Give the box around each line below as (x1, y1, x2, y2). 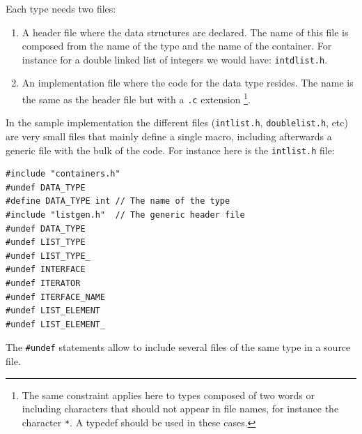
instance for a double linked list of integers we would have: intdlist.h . (22, 52, 328, 66)
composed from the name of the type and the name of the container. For (22, 38, 332, 53)
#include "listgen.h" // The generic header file (6, 210, 245, 220)
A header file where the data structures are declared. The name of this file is (22, 24, 349, 39)
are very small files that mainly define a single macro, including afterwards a (6, 129, 332, 143)
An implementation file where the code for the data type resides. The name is (22, 75, 354, 90)
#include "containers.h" (6, 169, 120, 179)
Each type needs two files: (6, 1, 116, 15)
